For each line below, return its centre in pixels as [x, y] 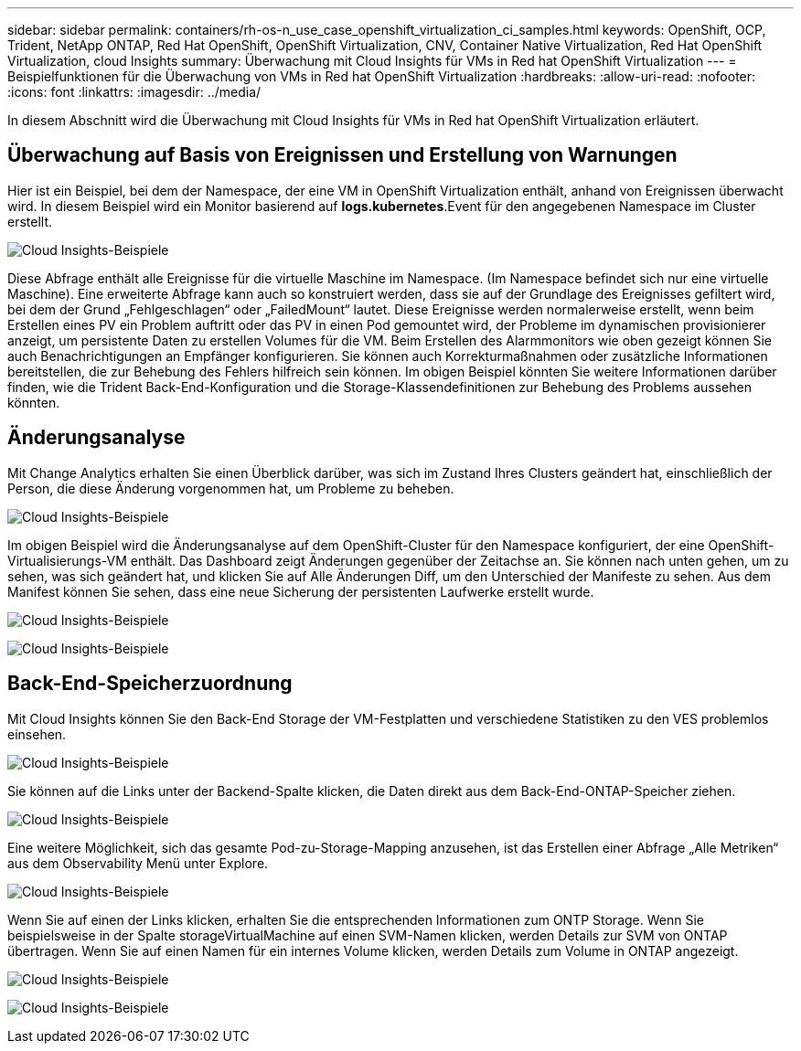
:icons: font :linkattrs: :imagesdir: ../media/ [134, 92]
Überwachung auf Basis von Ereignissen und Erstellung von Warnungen [342, 155]
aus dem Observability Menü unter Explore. [138, 863]
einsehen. [37, 734]
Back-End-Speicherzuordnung [150, 684]
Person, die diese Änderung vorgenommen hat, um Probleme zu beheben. [231, 488]
